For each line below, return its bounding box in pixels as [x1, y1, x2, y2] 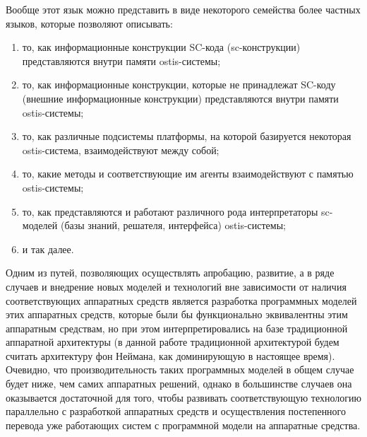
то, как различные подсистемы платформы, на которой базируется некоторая [22, 129, 351, 144]
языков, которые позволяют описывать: [6, 16, 173, 30]
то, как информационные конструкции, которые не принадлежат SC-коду [22, 77, 336, 92]
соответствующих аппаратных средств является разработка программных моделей [6, 293, 357, 308]
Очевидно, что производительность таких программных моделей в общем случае [6, 362, 354, 377]
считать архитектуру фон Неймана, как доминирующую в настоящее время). [6, 348, 335, 363]
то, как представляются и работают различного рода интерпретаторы [22, 204, 318, 218]
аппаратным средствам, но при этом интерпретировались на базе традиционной [6, 320, 348, 335]
